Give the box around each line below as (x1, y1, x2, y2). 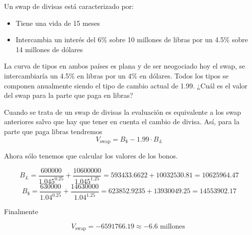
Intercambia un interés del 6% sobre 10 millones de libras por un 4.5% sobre (15, 34, 248, 45)
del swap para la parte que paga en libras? (4, 90, 133, 100)
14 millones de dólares (15, 44, 83, 54)
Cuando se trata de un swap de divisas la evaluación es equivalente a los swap (4, 106, 241, 117)
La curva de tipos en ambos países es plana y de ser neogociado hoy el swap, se (4, 61, 245, 71)
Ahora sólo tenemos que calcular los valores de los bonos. (4, 150, 178, 160)
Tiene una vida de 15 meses (15, 17, 100, 28)
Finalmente (4, 206, 38, 217)
